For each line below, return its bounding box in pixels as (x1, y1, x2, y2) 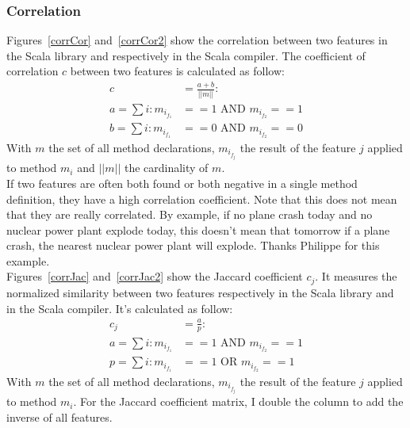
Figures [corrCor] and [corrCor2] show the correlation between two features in (6, 32, 388, 48)
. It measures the (315, 268, 397, 285)
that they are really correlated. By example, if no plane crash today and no (6, 206, 373, 223)
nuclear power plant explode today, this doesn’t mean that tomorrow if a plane (6, 221, 390, 238)
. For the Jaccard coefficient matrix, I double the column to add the (73, 393, 404, 410)
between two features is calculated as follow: (70, 63, 285, 79)
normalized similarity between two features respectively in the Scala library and (6, 284, 394, 300)
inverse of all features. (6, 408, 113, 425)
